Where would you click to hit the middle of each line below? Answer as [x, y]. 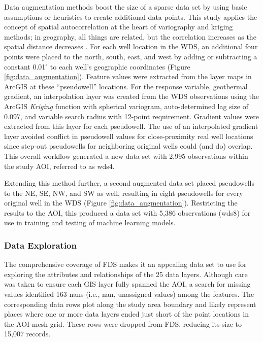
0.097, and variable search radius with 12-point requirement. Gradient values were [131, 116]
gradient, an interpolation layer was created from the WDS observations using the [132, 96]
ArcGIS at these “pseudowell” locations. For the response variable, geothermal [126, 86]
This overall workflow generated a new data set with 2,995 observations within [126, 156]
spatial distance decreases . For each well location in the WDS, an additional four [131, 46]
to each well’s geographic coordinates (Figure [120, 66]
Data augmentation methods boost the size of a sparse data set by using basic [126, 7]
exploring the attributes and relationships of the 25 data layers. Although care [126, 274]
